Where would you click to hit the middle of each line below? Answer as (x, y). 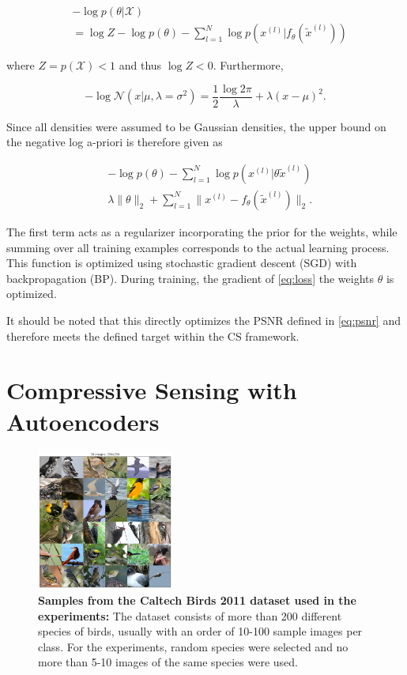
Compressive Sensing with (152, 390)
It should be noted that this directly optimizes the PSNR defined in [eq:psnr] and (203, 320)
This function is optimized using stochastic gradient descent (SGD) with (182, 263)
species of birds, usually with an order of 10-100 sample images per (200, 631)
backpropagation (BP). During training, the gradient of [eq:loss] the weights (190, 278)
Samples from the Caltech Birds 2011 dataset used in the (197, 600)
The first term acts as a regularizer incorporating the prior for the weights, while (202, 231)
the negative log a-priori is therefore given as (115, 142)
